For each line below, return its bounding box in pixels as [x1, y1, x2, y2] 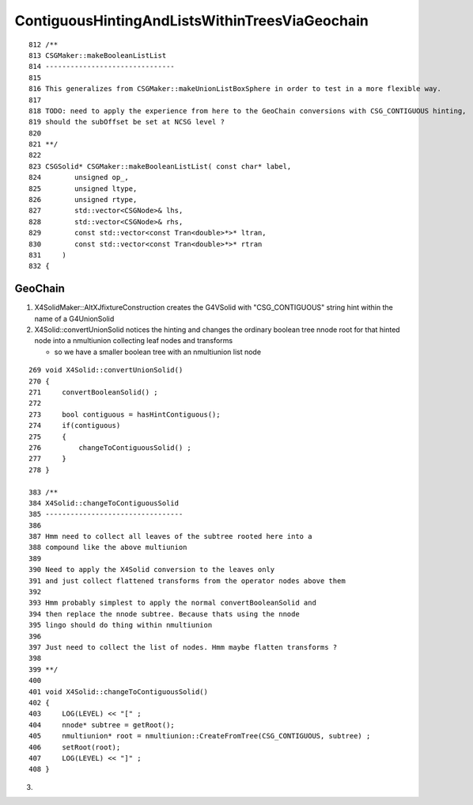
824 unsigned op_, [28, 173, 130, 182]
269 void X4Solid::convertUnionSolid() [28, 365, 184, 375]
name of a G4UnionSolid [34, 314, 115, 323]
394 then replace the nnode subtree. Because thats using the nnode [28, 609, 300, 618]
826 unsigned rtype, [28, 195, 138, 204]
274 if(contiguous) [28, 421, 121, 430]
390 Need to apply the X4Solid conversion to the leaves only [28, 565, 275, 574]
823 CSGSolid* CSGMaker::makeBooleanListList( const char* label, [28, 162, 292, 170]
